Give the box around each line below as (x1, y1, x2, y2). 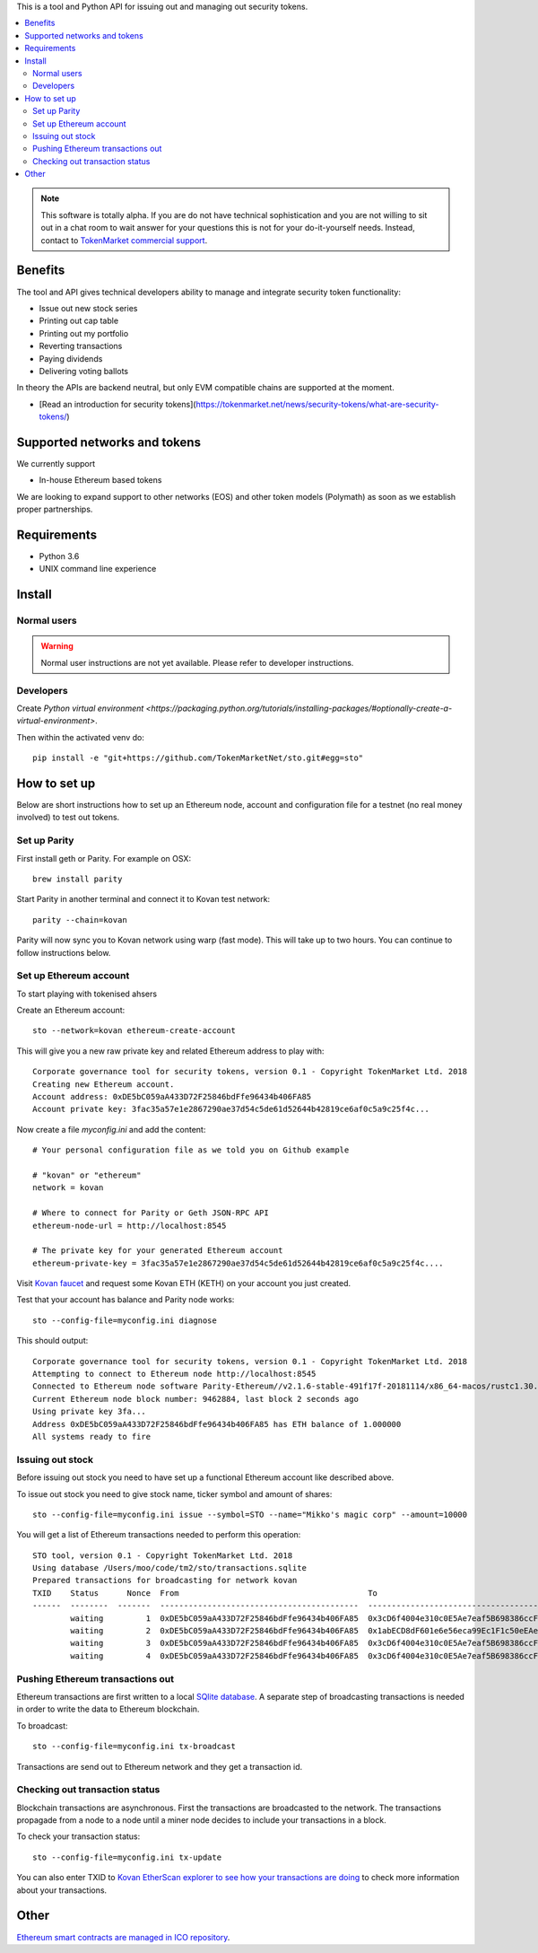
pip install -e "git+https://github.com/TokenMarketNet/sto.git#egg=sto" (32, 753, 364, 763)
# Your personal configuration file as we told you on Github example (32, 1145, 350, 1155)
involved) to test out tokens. (16, 812, 120, 823)
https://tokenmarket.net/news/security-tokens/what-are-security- (195, 398, 439, 409)
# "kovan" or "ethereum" (32, 1169, 142, 1180)
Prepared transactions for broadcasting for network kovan (32, 1575, 298, 1586)
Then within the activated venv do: (16, 731, 145, 742)
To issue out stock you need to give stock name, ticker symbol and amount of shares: (16, 1488, 333, 1499)
